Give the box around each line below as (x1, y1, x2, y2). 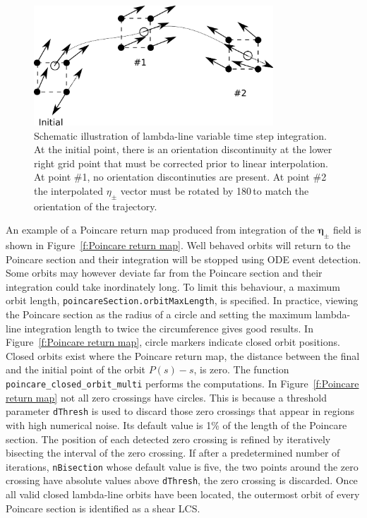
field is (332, 222, 361, 237)
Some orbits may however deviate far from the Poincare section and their (6, 265, 323, 280)
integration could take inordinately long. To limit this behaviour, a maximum (6, 279, 340, 294)
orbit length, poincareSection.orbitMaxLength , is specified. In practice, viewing (6, 293, 359, 308)
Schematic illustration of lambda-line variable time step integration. (34, 128, 327, 143)
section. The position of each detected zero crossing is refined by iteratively (6, 431, 331, 446)
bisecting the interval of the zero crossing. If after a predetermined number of (6, 445, 340, 460)
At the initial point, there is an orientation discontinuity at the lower (34, 142, 332, 157)
